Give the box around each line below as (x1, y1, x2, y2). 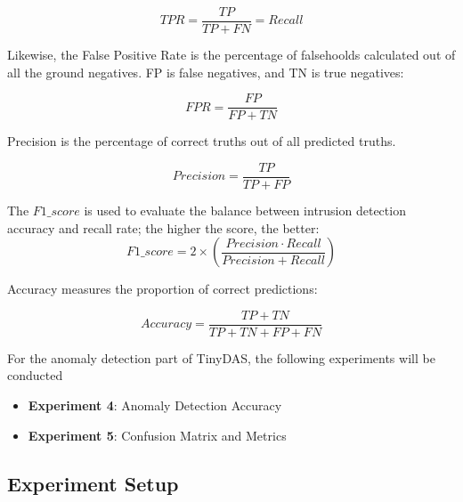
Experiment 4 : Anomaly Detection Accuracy (28, 396, 282, 414)
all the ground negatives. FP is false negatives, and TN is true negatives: (7, 62, 404, 81)
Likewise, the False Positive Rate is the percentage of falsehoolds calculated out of (7, 45, 456, 64)
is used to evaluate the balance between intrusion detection (84, 200, 406, 219)
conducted (7, 366, 63, 385)
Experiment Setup (7, 469, 179, 497)
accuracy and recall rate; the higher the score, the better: (7, 218, 320, 237)
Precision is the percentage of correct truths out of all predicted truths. (7, 132, 396, 150)
